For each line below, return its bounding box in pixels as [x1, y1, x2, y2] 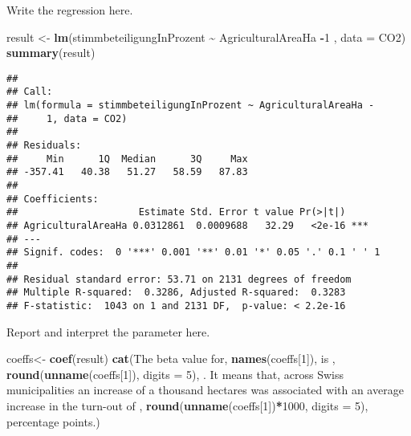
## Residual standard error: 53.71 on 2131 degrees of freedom [6, 273, 352, 285]
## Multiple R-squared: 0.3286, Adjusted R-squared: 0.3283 [6, 287, 346, 299]
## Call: [6, 86, 53, 98]
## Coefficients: [6, 193, 99, 205]
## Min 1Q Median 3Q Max [6, 153, 248, 165]
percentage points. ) [6, 413, 100, 430]
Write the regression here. [6, 2, 133, 18]
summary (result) [6, 44, 96, 61]
